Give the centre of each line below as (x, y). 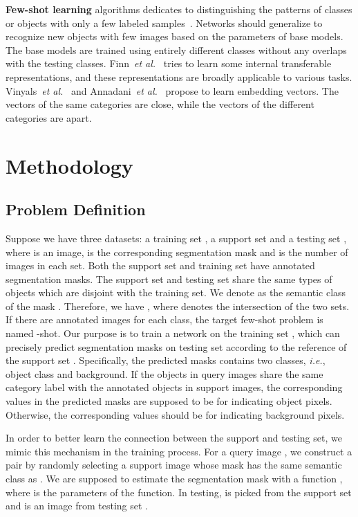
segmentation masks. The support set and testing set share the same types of (169, 279)
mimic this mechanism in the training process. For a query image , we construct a (179, 451)
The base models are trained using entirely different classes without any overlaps (176, 49)
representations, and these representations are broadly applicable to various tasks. (179, 76)
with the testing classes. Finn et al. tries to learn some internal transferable (169, 63)
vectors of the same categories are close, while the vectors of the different (160, 104)
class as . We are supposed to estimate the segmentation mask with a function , (174, 479)
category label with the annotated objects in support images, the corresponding (174, 387)
